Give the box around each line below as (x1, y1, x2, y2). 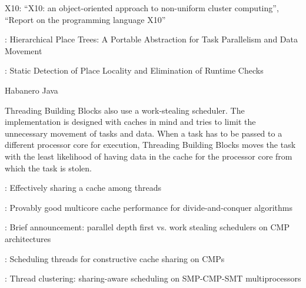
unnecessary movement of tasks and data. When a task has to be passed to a (5, 127, 282, 139)
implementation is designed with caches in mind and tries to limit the (5, 115, 256, 128)
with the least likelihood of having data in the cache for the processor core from (5, 150, 292, 162)
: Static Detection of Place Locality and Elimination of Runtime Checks (5, 64, 264, 77)
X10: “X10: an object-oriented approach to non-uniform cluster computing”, (5, 2, 279, 14)
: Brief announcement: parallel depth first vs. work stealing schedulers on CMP (5, 221, 290, 233)
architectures (5, 232, 51, 244)
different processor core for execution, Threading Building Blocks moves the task (5, 138, 296, 151)
